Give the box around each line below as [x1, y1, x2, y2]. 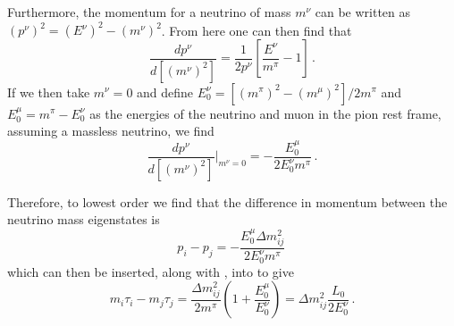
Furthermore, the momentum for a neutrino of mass [7, 3, 291, 21]
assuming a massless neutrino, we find [7, 121, 214, 140]
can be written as [315, 3, 411, 21]
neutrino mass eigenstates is [7, 210, 160, 229]
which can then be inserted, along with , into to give [7, 262, 294, 280]
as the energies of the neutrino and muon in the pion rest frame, [89, 104, 441, 122]
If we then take [7, 82, 90, 101]
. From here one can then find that [161, 21, 352, 39]
